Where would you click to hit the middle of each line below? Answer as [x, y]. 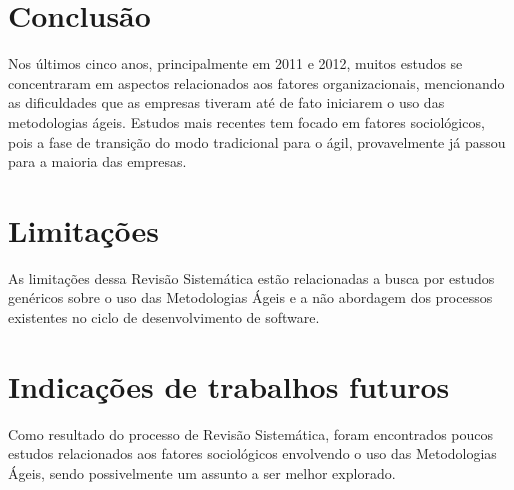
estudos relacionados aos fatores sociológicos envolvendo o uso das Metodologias [252, 453]
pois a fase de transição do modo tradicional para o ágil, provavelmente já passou [257, 141]
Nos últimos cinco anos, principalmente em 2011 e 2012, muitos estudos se [235, 63]
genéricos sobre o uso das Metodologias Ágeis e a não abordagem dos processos [250, 297]
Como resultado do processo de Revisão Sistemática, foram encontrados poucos [251, 433]
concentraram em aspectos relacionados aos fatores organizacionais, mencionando [256, 82]
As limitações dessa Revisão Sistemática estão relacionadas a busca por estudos [251, 277]
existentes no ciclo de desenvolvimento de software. [164, 317]
